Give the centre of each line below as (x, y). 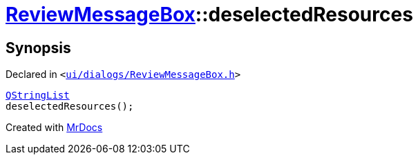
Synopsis (38, 48)
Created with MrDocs (54, 128)
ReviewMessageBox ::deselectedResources (209, 14)
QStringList (38, 96)
